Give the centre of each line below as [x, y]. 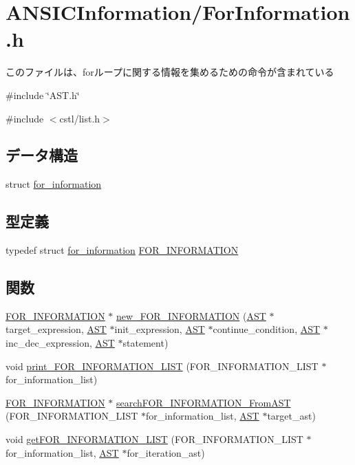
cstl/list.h [80, 118]
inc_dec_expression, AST [60, 343]
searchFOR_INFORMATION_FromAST [204, 402]
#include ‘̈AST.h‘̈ [43, 95]
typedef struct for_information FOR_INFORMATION [122, 250]
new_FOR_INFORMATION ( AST [191, 315]
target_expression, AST [56, 329]
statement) [146, 343]
